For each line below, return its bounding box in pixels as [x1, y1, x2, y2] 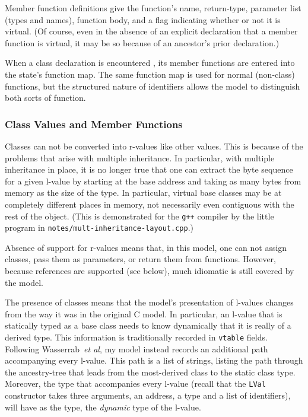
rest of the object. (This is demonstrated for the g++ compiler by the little [5, 209, 274, 222]
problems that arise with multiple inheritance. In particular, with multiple [5, 151, 275, 164]
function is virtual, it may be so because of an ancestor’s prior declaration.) [5, 36, 280, 49]
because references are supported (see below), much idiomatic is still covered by [5, 265, 294, 277]
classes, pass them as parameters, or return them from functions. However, [5, 253, 277, 265]
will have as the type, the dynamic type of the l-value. [5, 400, 201, 413]
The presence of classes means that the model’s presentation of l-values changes [5, 296, 294, 308]
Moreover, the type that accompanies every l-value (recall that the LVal [5, 377, 266, 390]
